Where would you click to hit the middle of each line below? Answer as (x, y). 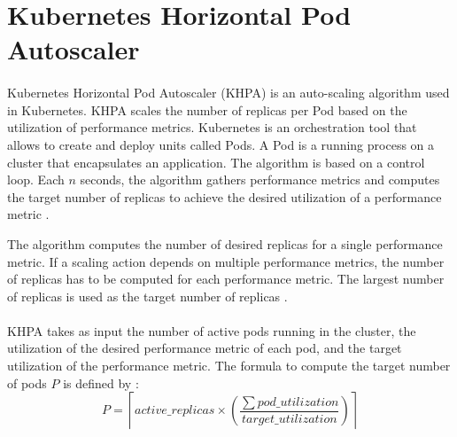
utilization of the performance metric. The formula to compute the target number (229, 366)
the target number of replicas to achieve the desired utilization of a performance (225, 196)
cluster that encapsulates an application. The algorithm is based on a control (216, 162)
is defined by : (101, 382)
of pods (27, 382)
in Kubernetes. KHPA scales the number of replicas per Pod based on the (207, 109)
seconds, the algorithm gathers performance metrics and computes (260, 179)
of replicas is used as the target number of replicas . (147, 296)
